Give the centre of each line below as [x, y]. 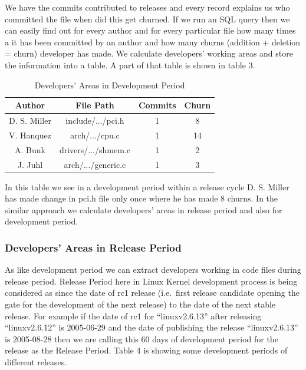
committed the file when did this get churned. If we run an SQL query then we [147, 19]
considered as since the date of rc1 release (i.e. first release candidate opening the [152, 293]
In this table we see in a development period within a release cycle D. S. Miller [147, 186]
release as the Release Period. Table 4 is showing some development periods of [146, 350]
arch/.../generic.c [95, 164]
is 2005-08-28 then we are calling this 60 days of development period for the [142, 338]
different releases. [36, 361]
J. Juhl [30, 164]
